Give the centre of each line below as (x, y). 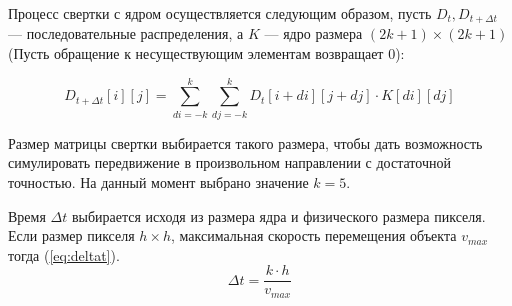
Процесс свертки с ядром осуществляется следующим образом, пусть (220, 13)
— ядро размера (313, 33)
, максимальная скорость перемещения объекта (314, 235)
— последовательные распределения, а (126, 33)
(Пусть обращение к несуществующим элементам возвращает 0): (206, 53)
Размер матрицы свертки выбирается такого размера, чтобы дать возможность (245, 142)
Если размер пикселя (71, 235)
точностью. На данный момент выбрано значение (158, 181)
